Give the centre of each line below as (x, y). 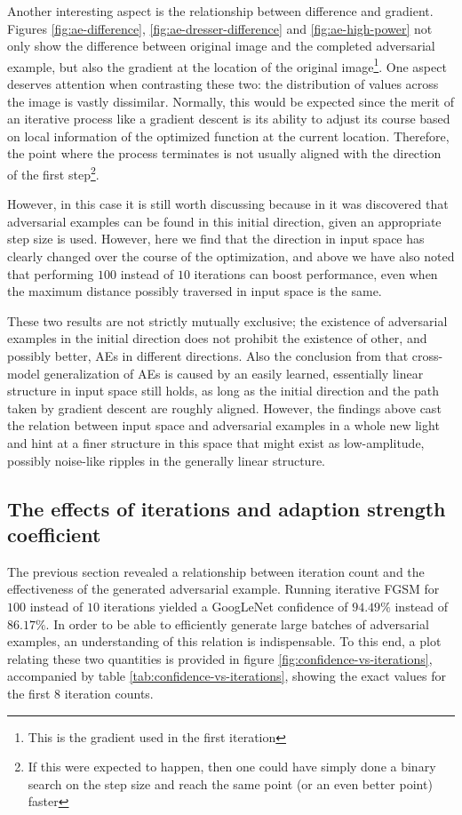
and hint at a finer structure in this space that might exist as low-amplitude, (216, 442)
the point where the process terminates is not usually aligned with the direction (224, 153)
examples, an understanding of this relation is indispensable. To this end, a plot (224, 641)
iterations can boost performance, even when (316, 273)
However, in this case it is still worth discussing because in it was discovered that (228, 204)
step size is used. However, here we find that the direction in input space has (216, 239)
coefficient (54, 534)
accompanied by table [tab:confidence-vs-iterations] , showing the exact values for (227, 676)
